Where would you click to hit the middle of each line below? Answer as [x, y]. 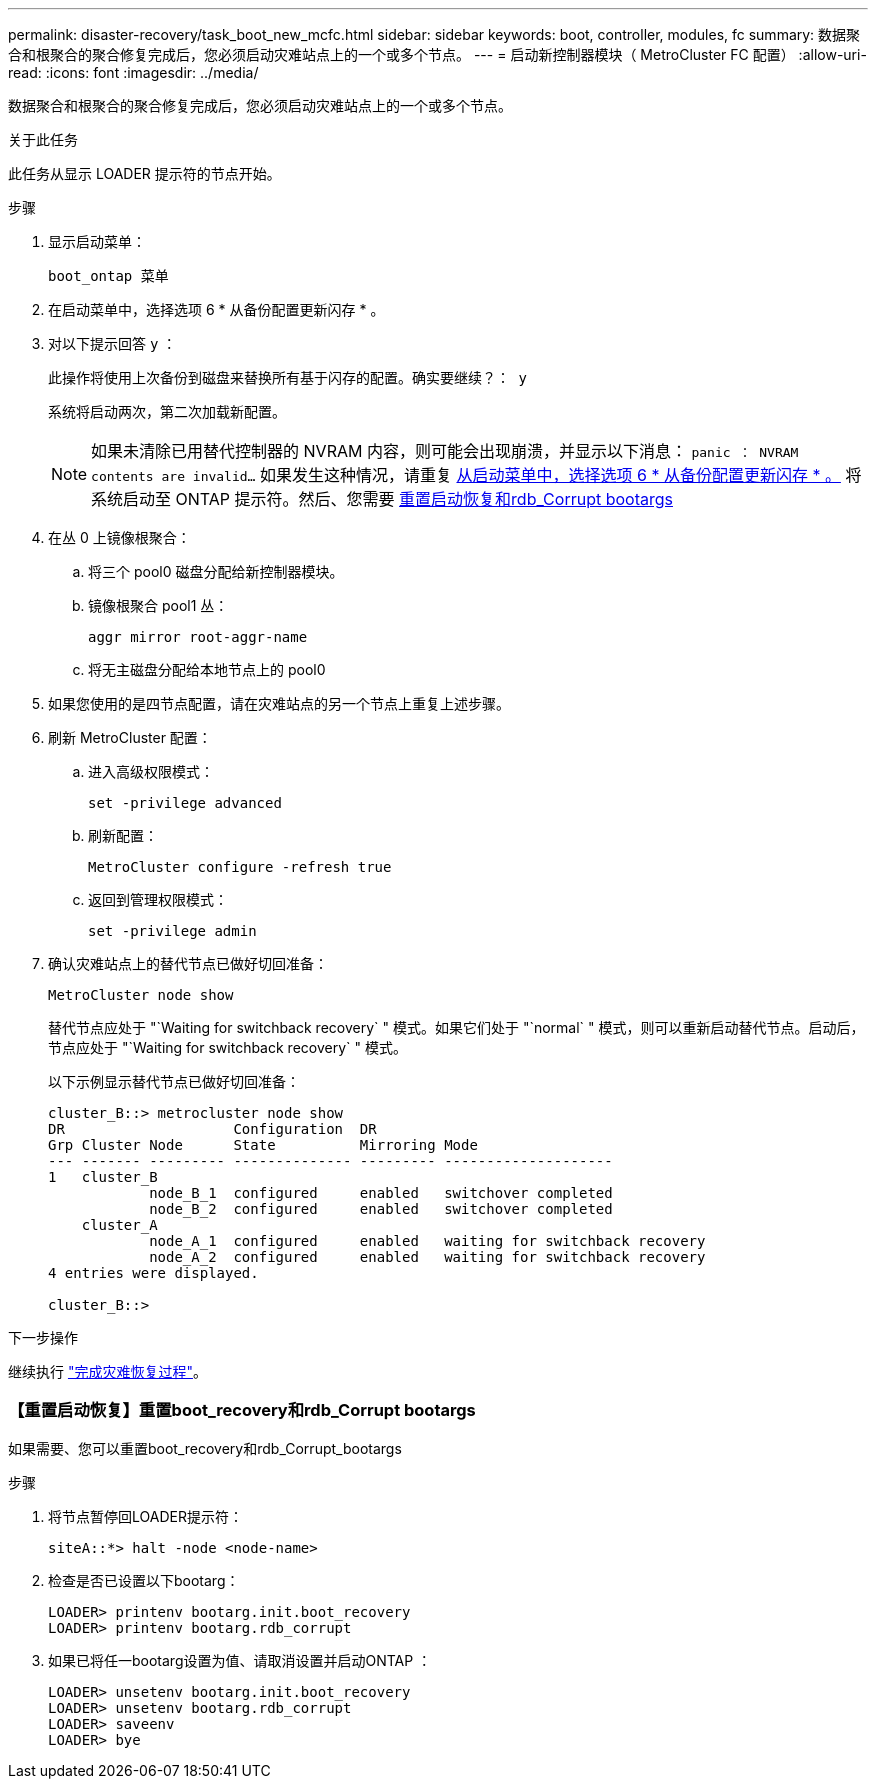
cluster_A [119, 1225]
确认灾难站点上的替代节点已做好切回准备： [188, 963]
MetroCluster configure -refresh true [240, 867]
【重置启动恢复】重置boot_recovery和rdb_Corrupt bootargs [242, 1410]
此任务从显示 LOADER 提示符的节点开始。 [144, 173]
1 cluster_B [103, 1177]
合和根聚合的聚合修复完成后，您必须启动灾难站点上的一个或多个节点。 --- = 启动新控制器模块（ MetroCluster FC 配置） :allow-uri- [437, 54]
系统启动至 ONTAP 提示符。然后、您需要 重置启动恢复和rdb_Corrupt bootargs [382, 499]
